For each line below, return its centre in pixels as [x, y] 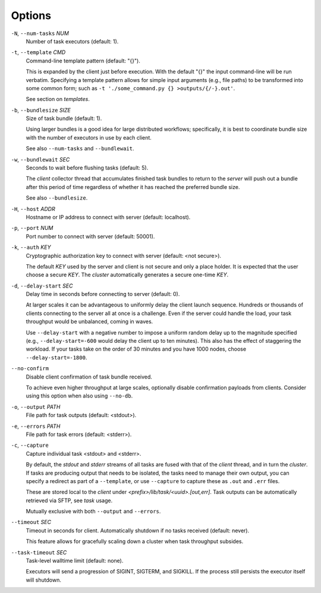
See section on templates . [58, 99]
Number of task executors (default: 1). [72, 41]
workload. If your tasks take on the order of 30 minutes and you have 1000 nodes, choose [136, 349]
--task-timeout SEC [39, 552]
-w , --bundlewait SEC [40, 159]
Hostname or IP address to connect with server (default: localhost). [108, 217]
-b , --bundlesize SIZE [41, 110]
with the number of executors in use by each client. [89, 137]
